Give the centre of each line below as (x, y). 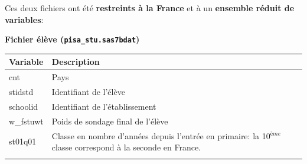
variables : (24, 19)
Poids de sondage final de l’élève (110, 121)
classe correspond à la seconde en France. (126, 147)
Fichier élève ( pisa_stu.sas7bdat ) (72, 39)
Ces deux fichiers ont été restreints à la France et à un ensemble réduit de (150, 8)
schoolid (24, 106)
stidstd (21, 92)
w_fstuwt (26, 121)
